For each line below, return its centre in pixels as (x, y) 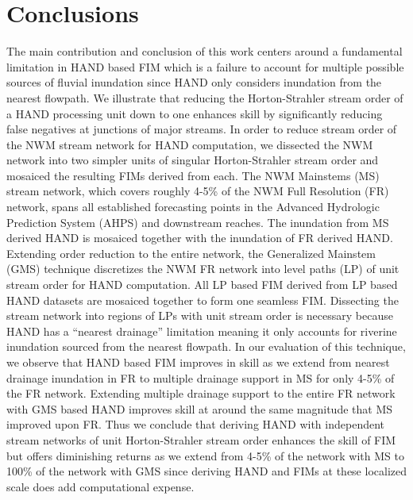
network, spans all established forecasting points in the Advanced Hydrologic (193, 207)
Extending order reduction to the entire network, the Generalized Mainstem (191, 253)
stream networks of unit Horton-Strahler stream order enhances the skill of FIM (201, 439)
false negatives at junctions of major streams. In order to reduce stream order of (202, 129)
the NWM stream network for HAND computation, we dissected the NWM (190, 144)
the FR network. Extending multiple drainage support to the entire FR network (201, 393)
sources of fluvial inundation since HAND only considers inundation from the (194, 82)
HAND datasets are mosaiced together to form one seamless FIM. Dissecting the (203, 300)
